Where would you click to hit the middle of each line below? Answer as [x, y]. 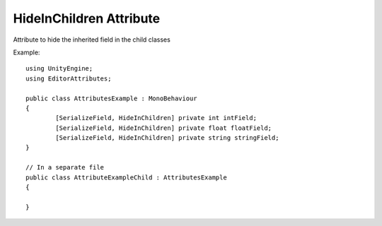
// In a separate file [65, 167]
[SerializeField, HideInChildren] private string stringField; [167, 138]
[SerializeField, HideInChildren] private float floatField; [164, 128]
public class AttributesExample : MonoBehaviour [111, 98]
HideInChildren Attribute [87, 18]
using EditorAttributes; [69, 78]
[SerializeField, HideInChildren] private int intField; [156, 118]
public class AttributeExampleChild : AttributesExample [127, 177]
